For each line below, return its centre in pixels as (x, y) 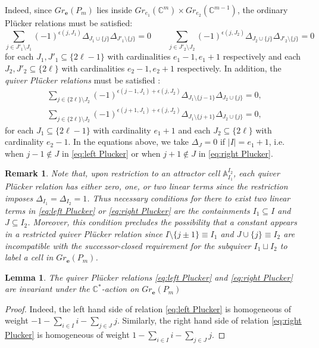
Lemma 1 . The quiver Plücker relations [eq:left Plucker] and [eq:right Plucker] (149, 277)
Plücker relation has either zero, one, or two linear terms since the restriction (146, 186)
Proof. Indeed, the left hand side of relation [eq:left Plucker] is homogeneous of (148, 308)
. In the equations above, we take (129, 142)
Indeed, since (29, 10)
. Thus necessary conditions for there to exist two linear (189, 198)
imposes (19, 198)
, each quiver (256, 173)
